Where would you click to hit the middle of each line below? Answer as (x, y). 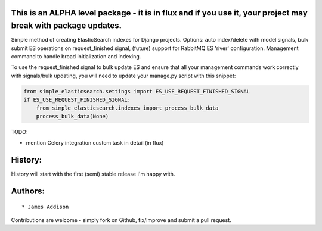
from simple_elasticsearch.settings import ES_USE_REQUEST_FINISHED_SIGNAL (137, 91)
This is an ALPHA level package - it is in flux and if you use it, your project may (160, 13)
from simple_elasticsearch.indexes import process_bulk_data (127, 108)
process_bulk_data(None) (72, 116)
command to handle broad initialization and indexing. (76, 56)
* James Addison (45, 207)
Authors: (28, 191)
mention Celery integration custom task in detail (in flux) (95, 143)
